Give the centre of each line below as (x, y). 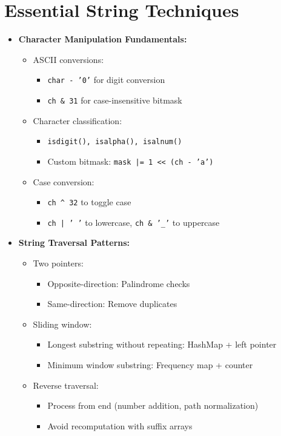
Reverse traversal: (66, 385)
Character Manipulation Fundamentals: (103, 39)
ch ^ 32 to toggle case (89, 202)
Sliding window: (62, 324)
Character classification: (78, 120)
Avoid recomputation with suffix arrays (120, 425)
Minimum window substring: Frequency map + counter (150, 365)
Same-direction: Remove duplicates (112, 304)
